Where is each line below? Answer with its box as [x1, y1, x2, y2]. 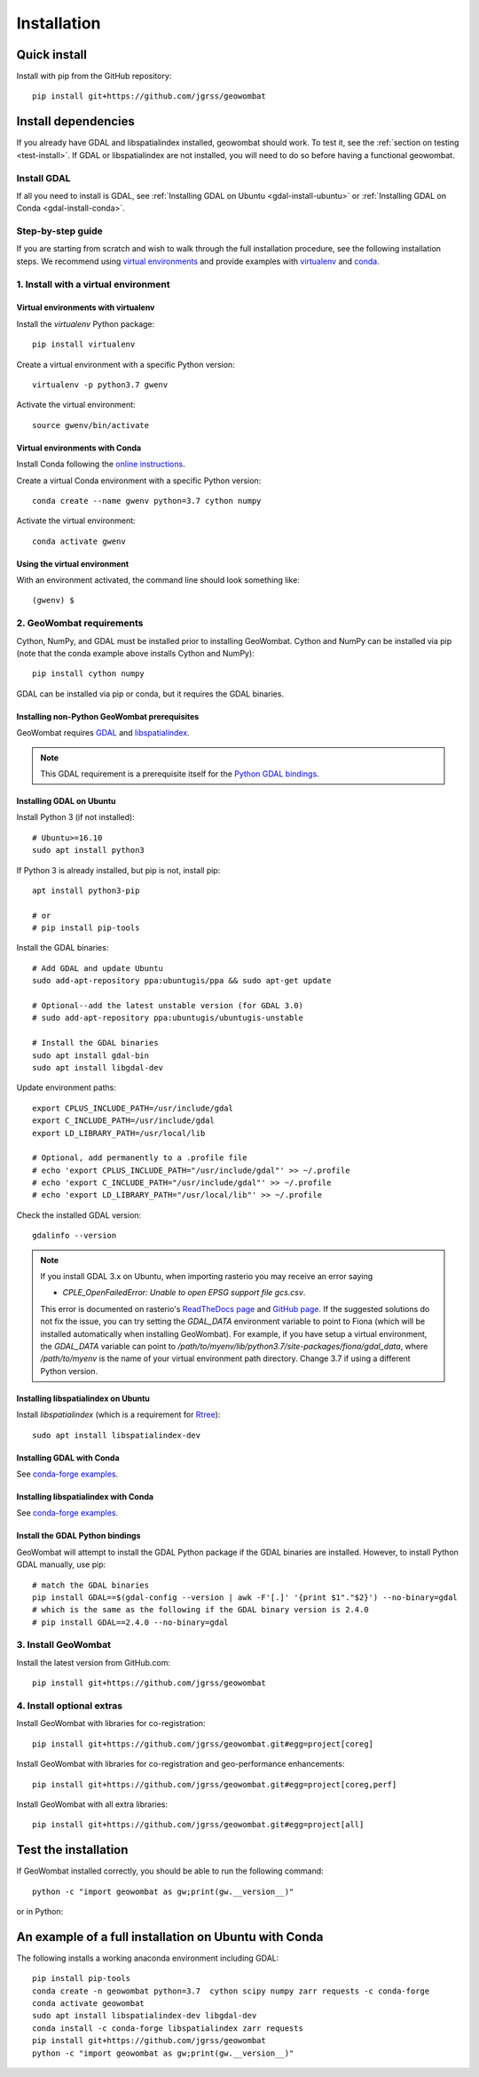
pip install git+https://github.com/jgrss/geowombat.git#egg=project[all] [32, 1819, 365, 1830]
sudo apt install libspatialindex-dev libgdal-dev [32, 2010, 257, 2021]
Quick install [16, 47, 88, 62]
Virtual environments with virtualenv [16, 302, 155, 313]
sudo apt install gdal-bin [32, 1050, 150, 1061]
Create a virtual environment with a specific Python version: [16, 359, 235, 370]
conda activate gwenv [32, 536, 126, 546]
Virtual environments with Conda [16, 442, 142, 453]
